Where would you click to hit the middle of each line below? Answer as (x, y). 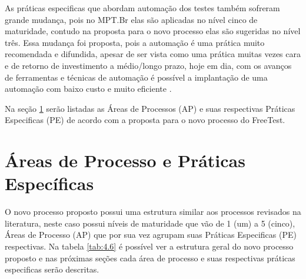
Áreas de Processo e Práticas (125, 160)
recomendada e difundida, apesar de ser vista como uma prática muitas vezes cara (153, 54)
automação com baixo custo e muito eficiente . (88, 89)
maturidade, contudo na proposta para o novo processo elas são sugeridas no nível (153, 31)
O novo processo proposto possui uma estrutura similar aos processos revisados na (153, 212)
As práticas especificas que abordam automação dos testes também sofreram (142, 8)
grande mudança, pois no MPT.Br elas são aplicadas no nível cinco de (131, 19)
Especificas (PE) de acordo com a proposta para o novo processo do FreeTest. (145, 120)
